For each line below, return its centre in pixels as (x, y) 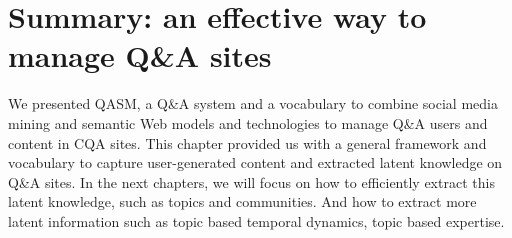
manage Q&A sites (140, 55)
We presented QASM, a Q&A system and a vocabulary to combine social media (253, 103)
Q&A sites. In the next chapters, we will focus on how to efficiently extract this (251, 181)
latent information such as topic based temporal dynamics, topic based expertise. (256, 220)
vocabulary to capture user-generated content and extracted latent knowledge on (255, 162)
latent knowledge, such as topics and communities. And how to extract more (242, 201)
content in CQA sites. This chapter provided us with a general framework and (247, 142)
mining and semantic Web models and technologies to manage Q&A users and (248, 122)
